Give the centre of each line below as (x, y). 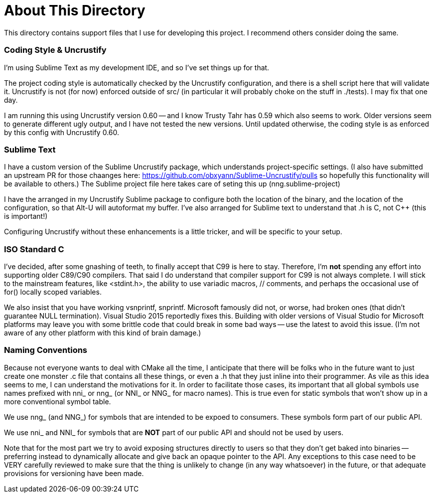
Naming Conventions (46, 350)
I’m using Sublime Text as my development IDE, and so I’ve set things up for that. (137, 67)
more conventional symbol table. (58, 401)
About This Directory (75, 10)
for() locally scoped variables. (53, 292)
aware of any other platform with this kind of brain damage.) (103, 333)
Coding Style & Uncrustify (55, 50)
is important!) (26, 216)
